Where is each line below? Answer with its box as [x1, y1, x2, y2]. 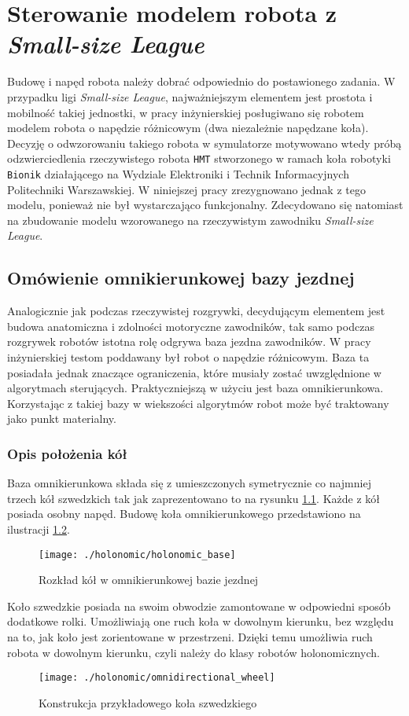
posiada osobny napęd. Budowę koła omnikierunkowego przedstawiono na [7, 505, 361, 522]
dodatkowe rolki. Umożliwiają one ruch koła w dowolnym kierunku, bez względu [7, 613, 394, 630]
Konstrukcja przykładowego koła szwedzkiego [39, 694, 257, 710]
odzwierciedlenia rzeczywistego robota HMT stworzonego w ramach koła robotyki [7, 150, 391, 167]
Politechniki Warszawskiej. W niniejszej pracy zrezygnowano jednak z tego [7, 181, 366, 197]
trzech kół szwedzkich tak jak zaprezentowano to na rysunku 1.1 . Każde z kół [7, 490, 380, 506]
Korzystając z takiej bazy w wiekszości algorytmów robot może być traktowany [7, 395, 389, 411]
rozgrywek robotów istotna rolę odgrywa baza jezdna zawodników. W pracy [7, 333, 371, 350]
